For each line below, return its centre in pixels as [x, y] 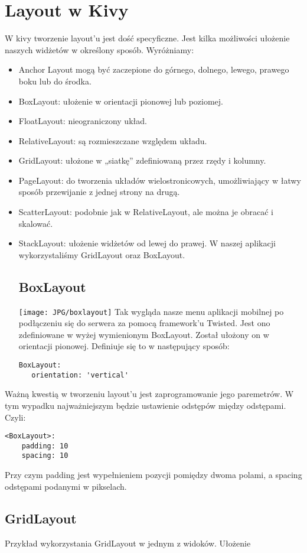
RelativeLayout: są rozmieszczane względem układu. [113, 140]
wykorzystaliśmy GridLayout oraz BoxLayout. [102, 254]
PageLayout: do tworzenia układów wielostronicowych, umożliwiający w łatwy [160, 180]
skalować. [36, 223]
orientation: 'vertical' [80, 375]
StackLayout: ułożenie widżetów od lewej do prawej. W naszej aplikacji [147, 243]
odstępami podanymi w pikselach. [66, 486]
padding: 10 [45, 446]
